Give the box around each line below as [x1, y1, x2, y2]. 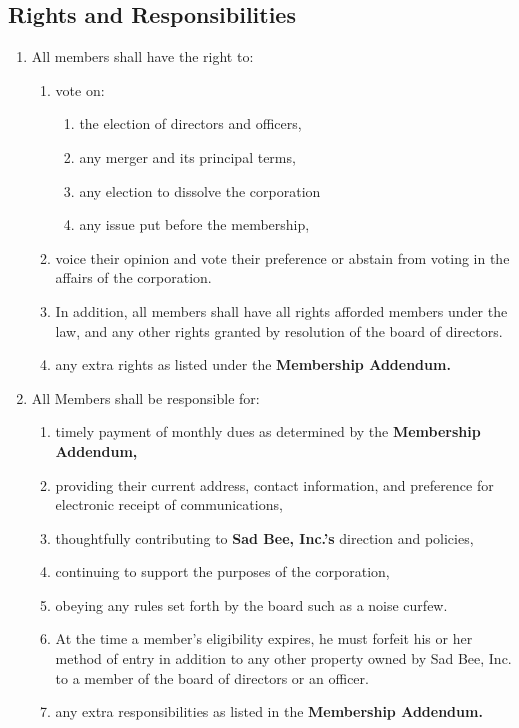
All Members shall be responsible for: [31, 387, 260, 408]
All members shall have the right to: [31, 46, 254, 67]
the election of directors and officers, [79, 113, 302, 134]
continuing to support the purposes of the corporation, [55, 561, 390, 582]
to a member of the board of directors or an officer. [55, 667, 369, 688]
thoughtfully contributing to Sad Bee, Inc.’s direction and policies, [55, 527, 474, 548]
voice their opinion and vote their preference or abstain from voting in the [55, 247, 510, 268]
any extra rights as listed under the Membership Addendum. [55, 354, 451, 375]
